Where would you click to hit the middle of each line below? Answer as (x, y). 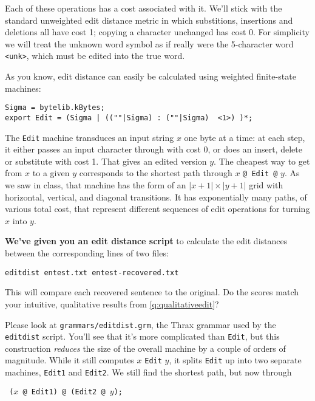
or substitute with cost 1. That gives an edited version (106, 161)
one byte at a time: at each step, (245, 137)
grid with (266, 185)
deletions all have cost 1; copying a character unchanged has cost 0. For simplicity (157, 32)
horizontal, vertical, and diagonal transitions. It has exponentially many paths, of (156, 197)
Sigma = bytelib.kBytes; (55, 108)
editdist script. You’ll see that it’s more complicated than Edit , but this (142, 336)
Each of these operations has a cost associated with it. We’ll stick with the (144, 8)
